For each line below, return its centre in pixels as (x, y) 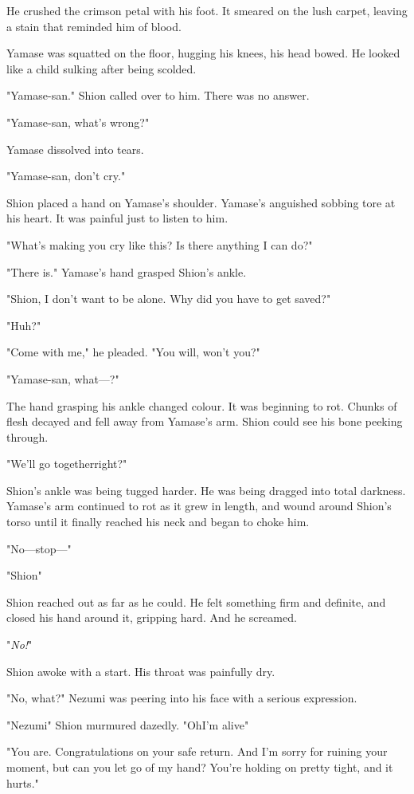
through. (27, 436)
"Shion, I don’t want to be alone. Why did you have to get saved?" (169, 299)
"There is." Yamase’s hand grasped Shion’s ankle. (127, 271)
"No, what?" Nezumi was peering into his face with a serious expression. (182, 698)
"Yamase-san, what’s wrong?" (78, 122)
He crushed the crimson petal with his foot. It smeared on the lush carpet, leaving (207, 10)
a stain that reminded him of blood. (94, 26)
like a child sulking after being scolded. (102, 68)
